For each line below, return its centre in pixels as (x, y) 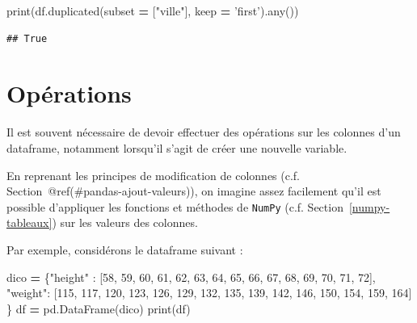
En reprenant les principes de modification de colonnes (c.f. (154, 175)
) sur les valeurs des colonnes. (125, 222)
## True (27, 38)
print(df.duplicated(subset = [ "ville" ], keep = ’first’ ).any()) (153, 10)
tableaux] (29, 222)
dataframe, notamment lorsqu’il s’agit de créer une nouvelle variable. (177, 147)
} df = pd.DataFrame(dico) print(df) (99, 308)
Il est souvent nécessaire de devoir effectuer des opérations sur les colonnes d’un (204, 132)
